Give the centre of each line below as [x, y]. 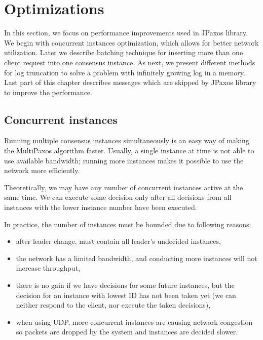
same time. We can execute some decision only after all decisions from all [118, 197]
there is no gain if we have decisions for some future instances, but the [125, 285]
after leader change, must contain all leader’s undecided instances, [118, 241]
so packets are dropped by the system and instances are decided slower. [127, 332]
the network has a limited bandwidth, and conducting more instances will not [137, 258]
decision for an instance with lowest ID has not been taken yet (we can [126, 295]
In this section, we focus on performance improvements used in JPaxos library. [126, 33]
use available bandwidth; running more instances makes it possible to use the [124, 160]
